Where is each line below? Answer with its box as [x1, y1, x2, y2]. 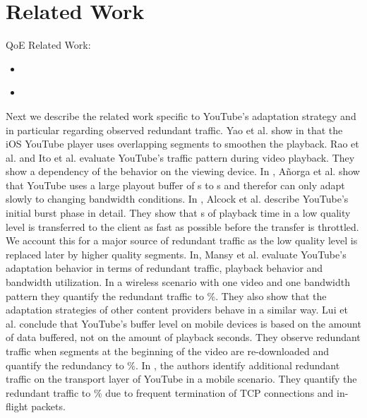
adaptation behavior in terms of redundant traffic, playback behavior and [6, 261, 323, 275]
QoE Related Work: [6, 37, 91, 52]
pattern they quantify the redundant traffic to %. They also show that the [6, 288, 327, 303]
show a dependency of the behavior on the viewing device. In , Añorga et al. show [6, 164, 360, 179]
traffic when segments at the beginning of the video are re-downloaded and [6, 344, 329, 358]
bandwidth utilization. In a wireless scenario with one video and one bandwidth [6, 275, 351, 289]
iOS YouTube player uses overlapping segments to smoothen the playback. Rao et [6, 136, 359, 151]
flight [6, 399, 28, 414]
